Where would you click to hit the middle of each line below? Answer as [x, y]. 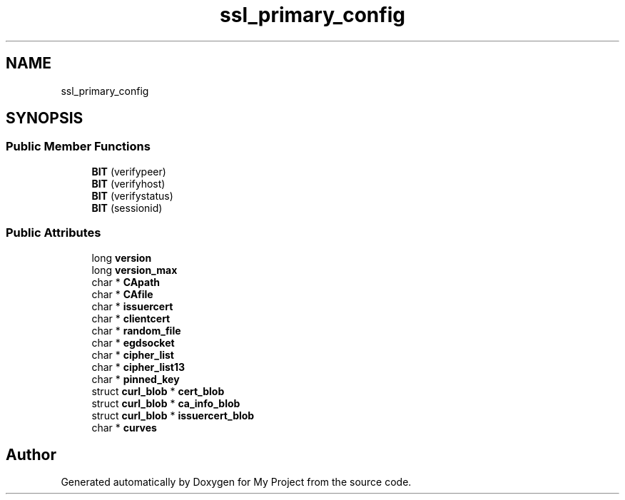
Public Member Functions [78, 147]
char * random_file [136, 330]
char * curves [124, 427]
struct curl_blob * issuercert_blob [173, 415]
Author [31, 454]
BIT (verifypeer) [129, 171]
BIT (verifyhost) [128, 183]
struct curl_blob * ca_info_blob [166, 403]
